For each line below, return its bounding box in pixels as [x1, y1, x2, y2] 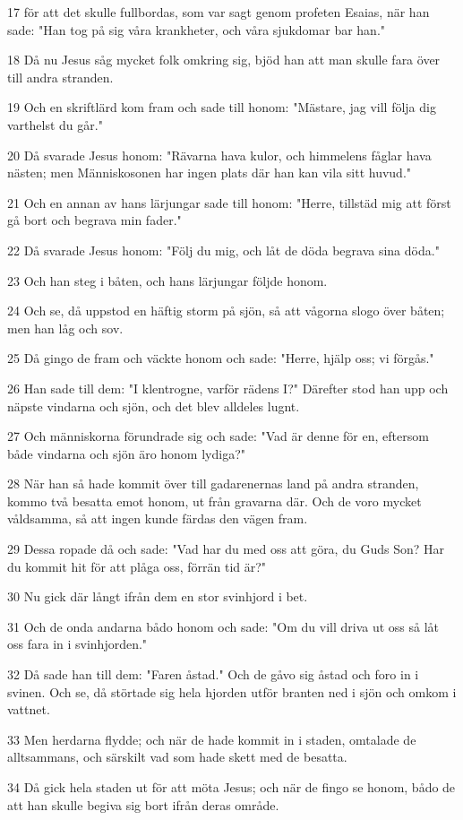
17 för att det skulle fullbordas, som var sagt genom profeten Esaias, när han [7, 3, 430, 21]
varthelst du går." [7, 115, 103, 134]
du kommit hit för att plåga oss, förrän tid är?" [7, 557, 267, 575]
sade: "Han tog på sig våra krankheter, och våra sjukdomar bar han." [7, 20, 386, 39]
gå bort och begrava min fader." [7, 211, 182, 229]
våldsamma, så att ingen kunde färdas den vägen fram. [7, 509, 308, 528]
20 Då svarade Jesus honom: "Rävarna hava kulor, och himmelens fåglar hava [7, 145, 432, 164]
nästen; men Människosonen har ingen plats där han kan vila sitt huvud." [7, 163, 412, 182]
